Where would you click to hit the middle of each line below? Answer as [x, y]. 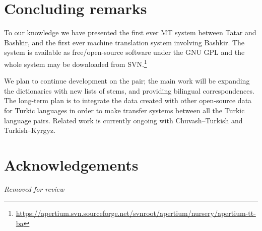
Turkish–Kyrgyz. [30, 130]
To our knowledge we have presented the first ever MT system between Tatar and [130, 32]
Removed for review [34, 188]
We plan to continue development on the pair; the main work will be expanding [127, 81]
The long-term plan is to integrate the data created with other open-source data [128, 100]
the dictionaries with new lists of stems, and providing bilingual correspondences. [129, 90]
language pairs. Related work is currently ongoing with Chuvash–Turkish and [123, 120]
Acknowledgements [71, 164]
